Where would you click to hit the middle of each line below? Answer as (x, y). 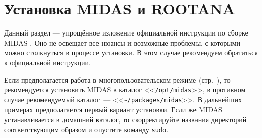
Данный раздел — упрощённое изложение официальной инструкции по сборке (126, 33)
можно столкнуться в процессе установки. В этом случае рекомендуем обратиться (131, 53)
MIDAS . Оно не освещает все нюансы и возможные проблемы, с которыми (122, 42)
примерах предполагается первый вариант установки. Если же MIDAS (113, 109)
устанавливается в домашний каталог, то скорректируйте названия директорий (125, 119)
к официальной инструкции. (47, 62)
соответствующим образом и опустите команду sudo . (86, 129)
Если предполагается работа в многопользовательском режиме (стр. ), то (117, 79)
